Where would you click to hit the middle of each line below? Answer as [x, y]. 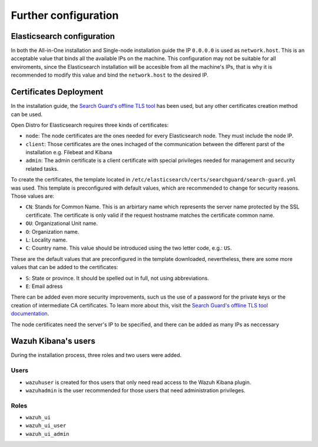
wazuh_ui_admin [48, 434]
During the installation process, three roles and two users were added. [96, 355]
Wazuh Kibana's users [53, 341]
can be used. [27, 114]
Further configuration [65, 15]
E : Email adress [44, 286]
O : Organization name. [52, 231]
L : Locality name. [47, 240]
